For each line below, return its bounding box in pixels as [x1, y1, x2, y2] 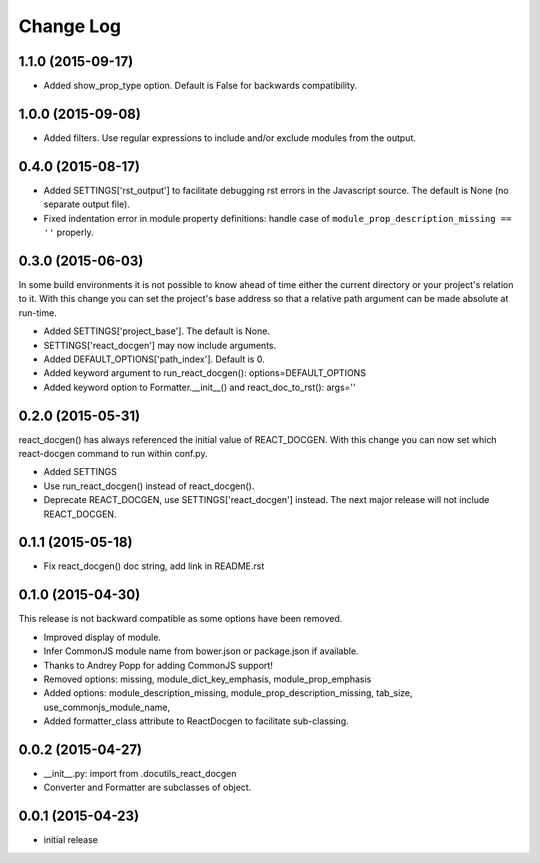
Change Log [18, 15, 122, 37]
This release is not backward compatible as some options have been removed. [18, 613, 343, 625]
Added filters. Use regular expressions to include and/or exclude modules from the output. [43, 131, 417, 144]
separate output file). [43, 198, 130, 210]
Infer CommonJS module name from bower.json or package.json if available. [43, 645, 359, 657]
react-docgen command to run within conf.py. [18, 447, 208, 459]
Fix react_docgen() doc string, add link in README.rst [43, 560, 265, 572]
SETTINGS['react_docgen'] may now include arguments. [43, 339, 277, 351]
